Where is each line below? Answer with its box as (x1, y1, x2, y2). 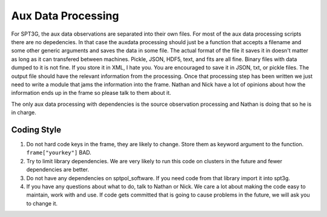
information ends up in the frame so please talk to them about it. (11, 89, 171, 97)
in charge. (11, 109, 36, 116)
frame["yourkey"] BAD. (26, 149, 92, 157)
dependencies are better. (26, 166, 89, 173)
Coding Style (11, 125, 62, 135)
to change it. (26, 199, 58, 207)
